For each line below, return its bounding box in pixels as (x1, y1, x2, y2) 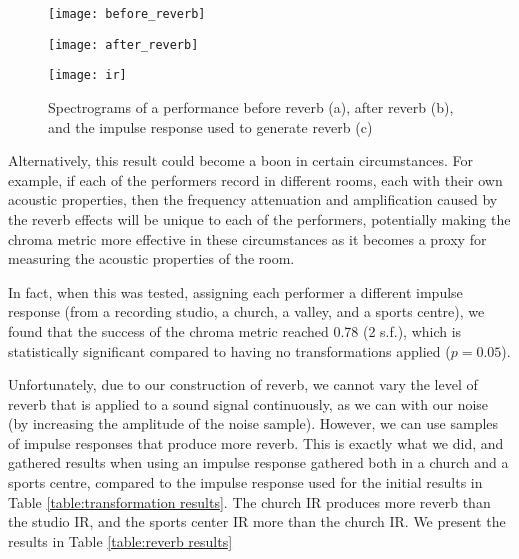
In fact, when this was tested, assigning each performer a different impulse (8, 281, 463, 302)
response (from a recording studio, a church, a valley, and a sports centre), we (8, 301, 485, 322)
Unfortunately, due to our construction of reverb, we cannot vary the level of (8, 374, 478, 395)
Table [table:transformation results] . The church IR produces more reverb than (8, 491, 491, 512)
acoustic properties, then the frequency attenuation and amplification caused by (8, 189, 498, 210)
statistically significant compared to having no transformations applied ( (8, 340, 451, 361)
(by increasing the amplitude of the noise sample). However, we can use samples (8, 413, 499, 434)
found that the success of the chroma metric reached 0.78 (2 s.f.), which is (8, 320, 462, 341)
